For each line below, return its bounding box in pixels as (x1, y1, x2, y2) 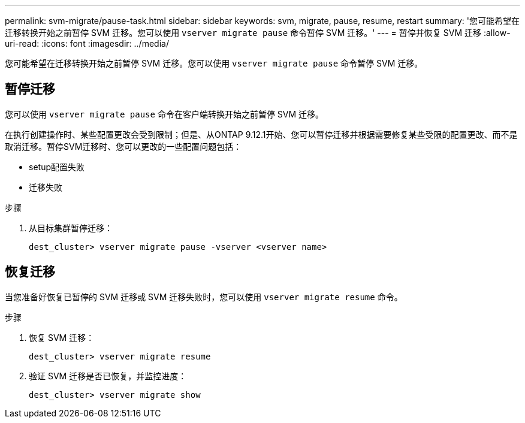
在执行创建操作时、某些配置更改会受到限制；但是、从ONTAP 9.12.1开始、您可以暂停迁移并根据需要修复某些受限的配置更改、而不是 (5, 129, 518, 140)
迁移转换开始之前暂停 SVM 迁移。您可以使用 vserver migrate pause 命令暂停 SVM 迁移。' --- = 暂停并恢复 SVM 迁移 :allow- (5, 28, 511, 38)
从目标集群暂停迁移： (29, 222, 113, 233)
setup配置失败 (29, 161, 85, 172)
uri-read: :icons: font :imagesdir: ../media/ (5, 38, 169, 49)
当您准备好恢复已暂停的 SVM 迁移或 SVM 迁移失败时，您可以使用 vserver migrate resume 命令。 (5, 291, 403, 302)
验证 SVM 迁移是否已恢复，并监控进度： (29, 370, 187, 381)
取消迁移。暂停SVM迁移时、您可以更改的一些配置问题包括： (5, 141, 242, 152)
